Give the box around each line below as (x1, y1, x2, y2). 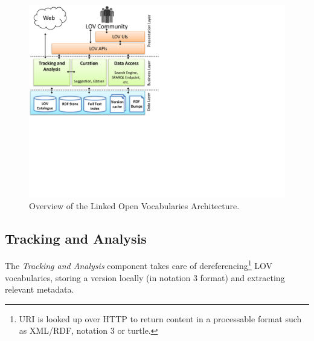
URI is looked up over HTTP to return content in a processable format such (19, 312, 302, 325)
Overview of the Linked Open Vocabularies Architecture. (29, 199, 240, 212)
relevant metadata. (5, 283, 74, 296)
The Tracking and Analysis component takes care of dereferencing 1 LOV (5, 258, 273, 272)
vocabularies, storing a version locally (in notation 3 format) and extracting (5, 271, 285, 284)
